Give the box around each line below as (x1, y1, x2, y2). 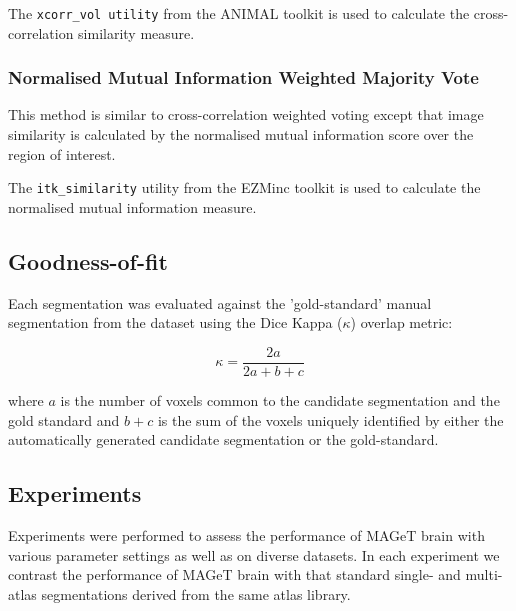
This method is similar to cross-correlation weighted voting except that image (8, 104, 484, 125)
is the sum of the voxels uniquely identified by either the (157, 409, 504, 430)
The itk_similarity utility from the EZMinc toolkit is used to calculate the (8, 177, 481, 198)
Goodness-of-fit (8, 245, 168, 276)
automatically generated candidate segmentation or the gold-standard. (8, 429, 439, 450)
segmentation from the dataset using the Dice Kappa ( (8, 312, 343, 333)
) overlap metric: (350, 312, 453, 333)
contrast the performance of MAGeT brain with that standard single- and (8, 564, 461, 585)
